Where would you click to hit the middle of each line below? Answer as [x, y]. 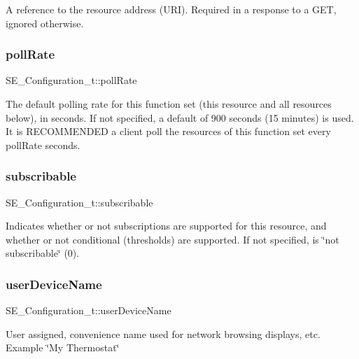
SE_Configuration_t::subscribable [79, 202]
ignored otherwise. [45, 23]
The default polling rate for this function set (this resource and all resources [169, 104]
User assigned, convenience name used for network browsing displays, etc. [163, 333]
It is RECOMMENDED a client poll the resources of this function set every [168, 131]
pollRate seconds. [43, 145]
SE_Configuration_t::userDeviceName [89, 310]
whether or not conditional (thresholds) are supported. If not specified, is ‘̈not [173, 239]
